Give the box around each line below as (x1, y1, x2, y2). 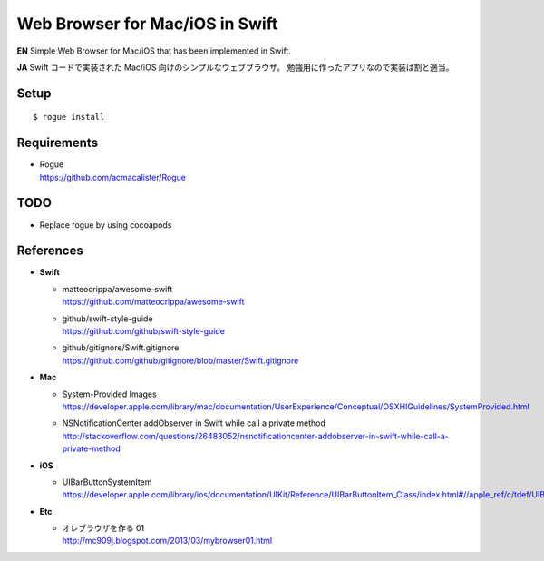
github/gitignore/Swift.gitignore (62, 342, 180, 353)
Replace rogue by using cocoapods (39, 219, 172, 231)
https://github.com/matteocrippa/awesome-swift (62, 296, 245, 308)
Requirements (16, 135, 99, 151)
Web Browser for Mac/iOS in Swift (16, 14, 278, 34)
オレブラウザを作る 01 (62, 523, 145, 534)
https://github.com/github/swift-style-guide (62, 326, 226, 337)
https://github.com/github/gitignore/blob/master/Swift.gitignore (62, 355, 299, 366)
